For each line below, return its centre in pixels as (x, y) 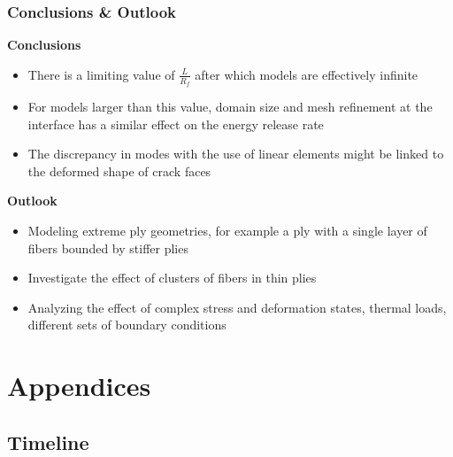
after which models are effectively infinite (307, 74)
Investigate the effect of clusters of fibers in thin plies (172, 278)
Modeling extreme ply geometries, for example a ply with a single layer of (227, 231)
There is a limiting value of (101, 74)
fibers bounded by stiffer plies (108, 248)
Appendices (79, 386)
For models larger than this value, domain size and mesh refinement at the (230, 107)
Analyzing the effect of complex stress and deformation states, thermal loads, (237, 307)
